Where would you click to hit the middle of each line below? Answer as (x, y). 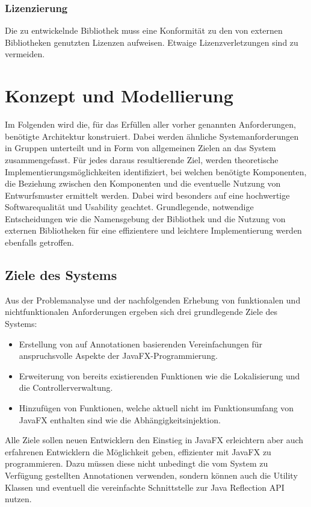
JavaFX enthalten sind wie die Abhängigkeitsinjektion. (120, 419)
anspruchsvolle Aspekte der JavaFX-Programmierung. (118, 356)
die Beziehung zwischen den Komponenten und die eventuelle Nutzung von (143, 183)
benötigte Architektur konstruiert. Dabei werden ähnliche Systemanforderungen (152, 136)
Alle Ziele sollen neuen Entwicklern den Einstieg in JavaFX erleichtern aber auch (154, 440)
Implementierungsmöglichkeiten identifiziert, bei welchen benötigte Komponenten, (156, 171)
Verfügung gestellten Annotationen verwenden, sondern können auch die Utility (151, 475)
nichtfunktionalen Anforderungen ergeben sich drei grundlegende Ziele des (141, 312)
